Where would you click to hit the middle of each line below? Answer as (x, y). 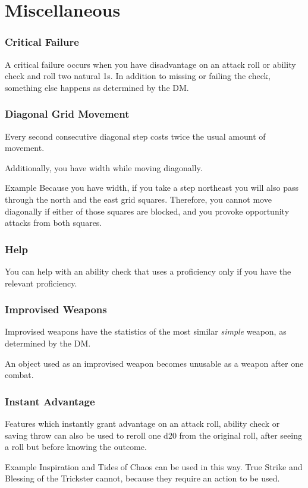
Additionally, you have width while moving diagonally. (104, 167)
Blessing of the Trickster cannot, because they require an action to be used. (142, 478)
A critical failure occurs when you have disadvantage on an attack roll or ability (150, 64)
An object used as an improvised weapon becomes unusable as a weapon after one (154, 363)
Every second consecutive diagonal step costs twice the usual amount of (135, 136)
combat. (19, 375)
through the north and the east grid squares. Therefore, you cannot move (138, 199)
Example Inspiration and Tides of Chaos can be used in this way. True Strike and (154, 466)
